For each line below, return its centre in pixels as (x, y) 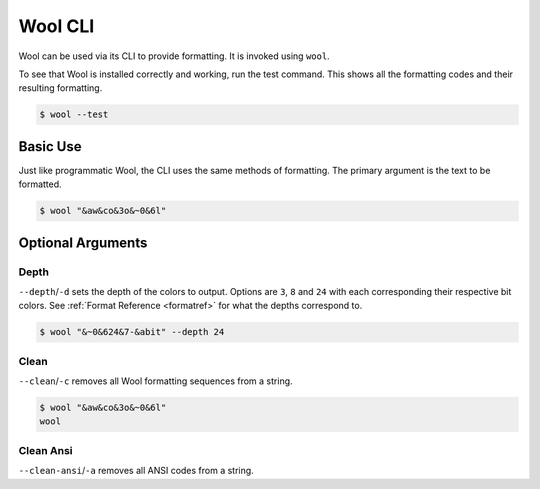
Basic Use (50, 146)
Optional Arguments (83, 242)
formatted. (40, 184)
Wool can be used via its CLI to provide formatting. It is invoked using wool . (174, 56)
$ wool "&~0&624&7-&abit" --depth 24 (132, 332)
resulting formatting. (60, 88)
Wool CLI (56, 26)
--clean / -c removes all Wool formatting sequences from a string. (156, 381)
